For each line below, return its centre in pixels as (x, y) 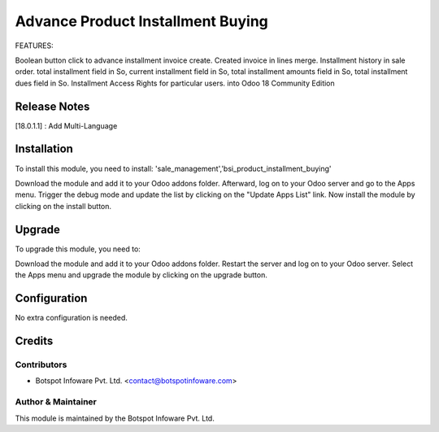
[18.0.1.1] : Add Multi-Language (66, 125)
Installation (44, 149)
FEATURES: (35, 46)
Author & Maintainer (56, 402)
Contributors (41, 364)
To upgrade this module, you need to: (78, 249)
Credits (34, 341)
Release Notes (52, 106)
